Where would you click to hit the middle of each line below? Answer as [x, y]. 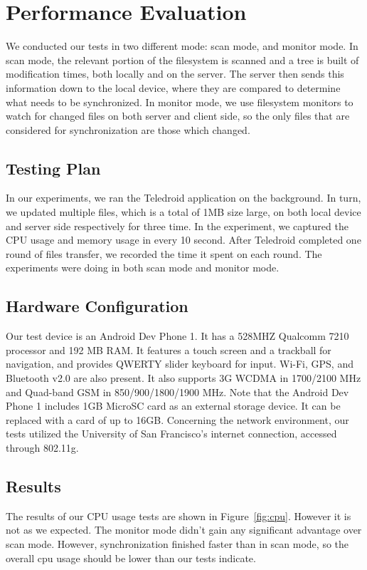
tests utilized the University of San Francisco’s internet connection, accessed [171, 434]
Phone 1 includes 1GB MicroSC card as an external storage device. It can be [173, 406]
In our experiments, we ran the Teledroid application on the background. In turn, [183, 198]
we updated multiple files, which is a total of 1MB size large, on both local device [183, 212]
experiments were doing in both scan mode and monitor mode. [143, 268]
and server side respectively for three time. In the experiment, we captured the [177, 226]
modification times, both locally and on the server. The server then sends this [175, 74]
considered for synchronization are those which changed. [128, 129]
